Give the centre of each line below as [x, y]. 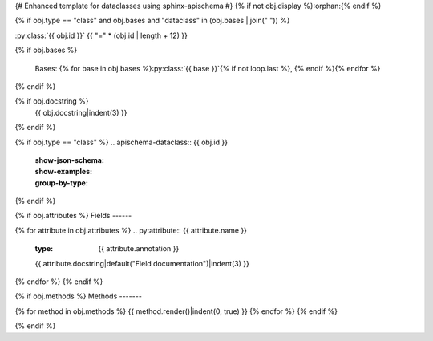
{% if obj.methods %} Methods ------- [78, 296]
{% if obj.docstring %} [52, 101]
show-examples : [63, 172]
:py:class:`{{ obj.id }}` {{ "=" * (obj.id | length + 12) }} [101, 35]
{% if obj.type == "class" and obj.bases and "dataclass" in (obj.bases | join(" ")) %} [152, 21]
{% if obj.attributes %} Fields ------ [73, 216]
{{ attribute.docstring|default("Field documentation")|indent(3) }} [142, 263]
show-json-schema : [69, 160]
